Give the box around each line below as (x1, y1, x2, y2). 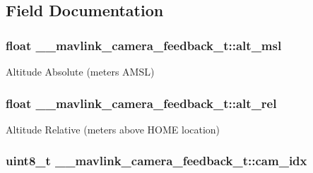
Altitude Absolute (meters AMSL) (6, 64, 155, 78)
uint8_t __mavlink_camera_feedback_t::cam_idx (6, 152, 307, 169)
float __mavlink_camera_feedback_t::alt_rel (6, 94, 277, 112)
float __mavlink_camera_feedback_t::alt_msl (6, 36, 282, 54)
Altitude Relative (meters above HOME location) (6, 121, 220, 136)
